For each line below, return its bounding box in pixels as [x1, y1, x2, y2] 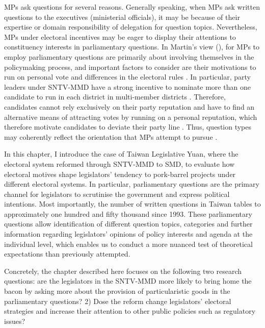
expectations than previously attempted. [4, 248, 130, 259]
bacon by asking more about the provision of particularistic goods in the [4, 286, 230, 296]
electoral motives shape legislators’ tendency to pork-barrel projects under [4, 168, 236, 179]
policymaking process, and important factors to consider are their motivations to [4, 61, 256, 72]
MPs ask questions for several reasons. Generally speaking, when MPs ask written [4, 2, 260, 12]
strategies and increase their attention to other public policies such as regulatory [4, 306, 256, 316]
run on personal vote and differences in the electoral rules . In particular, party [4, 71, 251, 82]
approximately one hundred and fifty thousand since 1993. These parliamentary [4, 208, 252, 219]
